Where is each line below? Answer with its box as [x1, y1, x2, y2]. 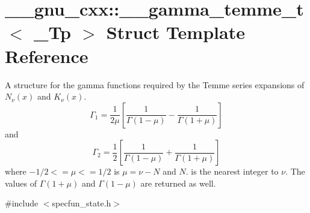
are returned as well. [140, 176, 216, 189]
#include [5, 197, 39, 209]
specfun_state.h [52, 197, 111, 209]
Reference [5, 43, 88, 68]
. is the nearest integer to [185, 165, 279, 178]
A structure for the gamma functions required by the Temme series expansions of [5, 78, 305, 91]
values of [5, 176, 37, 189]
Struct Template [106, 20, 245, 44]
